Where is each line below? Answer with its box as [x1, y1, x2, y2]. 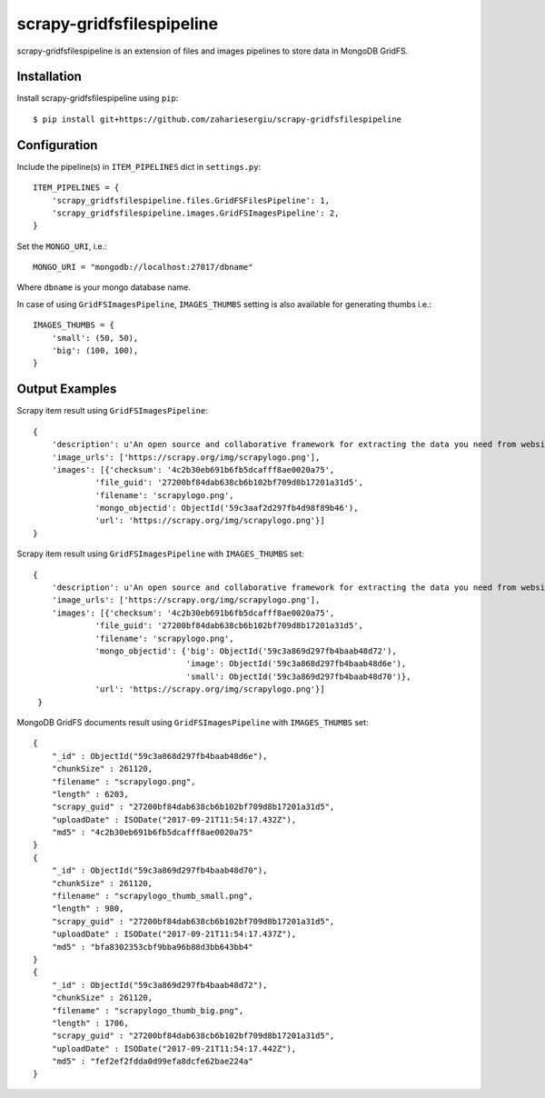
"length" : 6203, [51, 789, 129, 799]
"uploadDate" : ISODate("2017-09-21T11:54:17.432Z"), [51, 814, 297, 824]
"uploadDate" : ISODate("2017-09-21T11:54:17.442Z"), [51, 1043, 297, 1053]
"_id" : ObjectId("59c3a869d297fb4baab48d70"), [51, 865, 268, 876]
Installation [16, 69, 82, 85]
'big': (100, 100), [51, 345, 139, 356]
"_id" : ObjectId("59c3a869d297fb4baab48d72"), [51, 980, 268, 990]
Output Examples [16, 382, 117, 397]
